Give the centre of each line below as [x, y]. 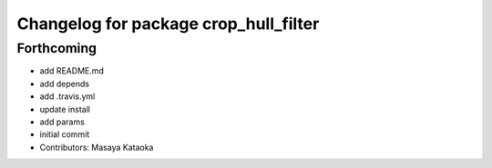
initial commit [65, 134]
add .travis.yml [67, 96]
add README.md [72, 71]
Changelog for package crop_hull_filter [168, 24]
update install [65, 109]
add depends [65, 84]
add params [62, 122]
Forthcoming [57, 48]
